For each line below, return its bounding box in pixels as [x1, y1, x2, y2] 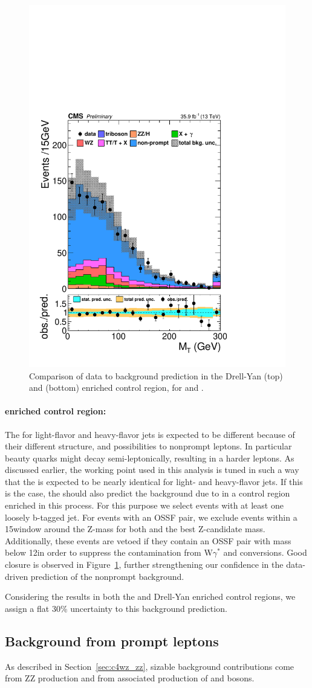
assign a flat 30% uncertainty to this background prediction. [5, 602, 227, 614]
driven [5, 570, 28, 582]
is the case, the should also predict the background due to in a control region [5, 487, 290, 500]
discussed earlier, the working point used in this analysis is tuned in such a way [5, 463, 299, 476]
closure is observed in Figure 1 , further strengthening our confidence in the [5, 558, 284, 571]
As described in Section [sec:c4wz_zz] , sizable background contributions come [5, 660, 294, 672]
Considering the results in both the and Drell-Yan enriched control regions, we [5, 590, 296, 603]
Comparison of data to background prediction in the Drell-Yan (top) [29, 369, 283, 382]
